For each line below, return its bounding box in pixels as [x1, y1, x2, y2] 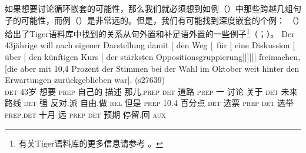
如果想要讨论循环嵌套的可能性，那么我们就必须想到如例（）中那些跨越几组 [5, 2, 293, 14]
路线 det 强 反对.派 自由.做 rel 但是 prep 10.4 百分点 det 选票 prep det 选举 [5, 97, 294, 109]
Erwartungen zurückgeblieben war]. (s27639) [5, 74, 165, 86]
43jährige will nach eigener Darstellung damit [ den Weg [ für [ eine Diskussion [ [5, 39, 295, 51]
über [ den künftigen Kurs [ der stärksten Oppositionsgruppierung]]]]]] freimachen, [5, 51, 301, 63]
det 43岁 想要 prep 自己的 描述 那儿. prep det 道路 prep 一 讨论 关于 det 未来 [5, 85, 298, 97]
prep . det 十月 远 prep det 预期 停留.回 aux [5, 108, 166, 120]
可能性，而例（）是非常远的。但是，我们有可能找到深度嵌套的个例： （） [21, 14, 300, 26]
